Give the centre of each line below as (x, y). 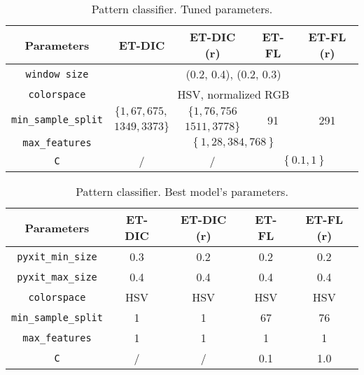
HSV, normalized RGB (233, 94)
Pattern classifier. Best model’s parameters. (182, 191)
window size (57, 74)
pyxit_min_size (57, 256)
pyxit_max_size (57, 277)
